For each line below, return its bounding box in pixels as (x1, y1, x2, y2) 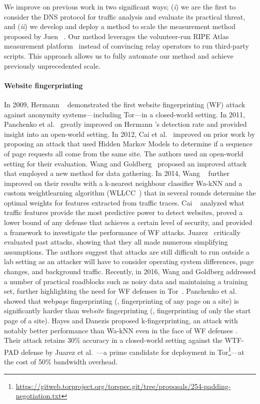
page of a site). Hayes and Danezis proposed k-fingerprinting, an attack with (4, 315, 238, 326)
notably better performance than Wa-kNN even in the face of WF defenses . (4, 325, 237, 335)
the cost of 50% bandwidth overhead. (4, 356, 118, 367)
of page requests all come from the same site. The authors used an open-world (4, 148, 243, 158)
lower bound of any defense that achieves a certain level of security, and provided (4, 217, 252, 228)
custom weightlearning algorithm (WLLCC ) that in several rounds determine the (4, 187, 256, 198)
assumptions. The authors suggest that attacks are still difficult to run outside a (4, 246, 249, 257)
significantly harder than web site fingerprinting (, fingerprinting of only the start (4, 305, 251, 316)
